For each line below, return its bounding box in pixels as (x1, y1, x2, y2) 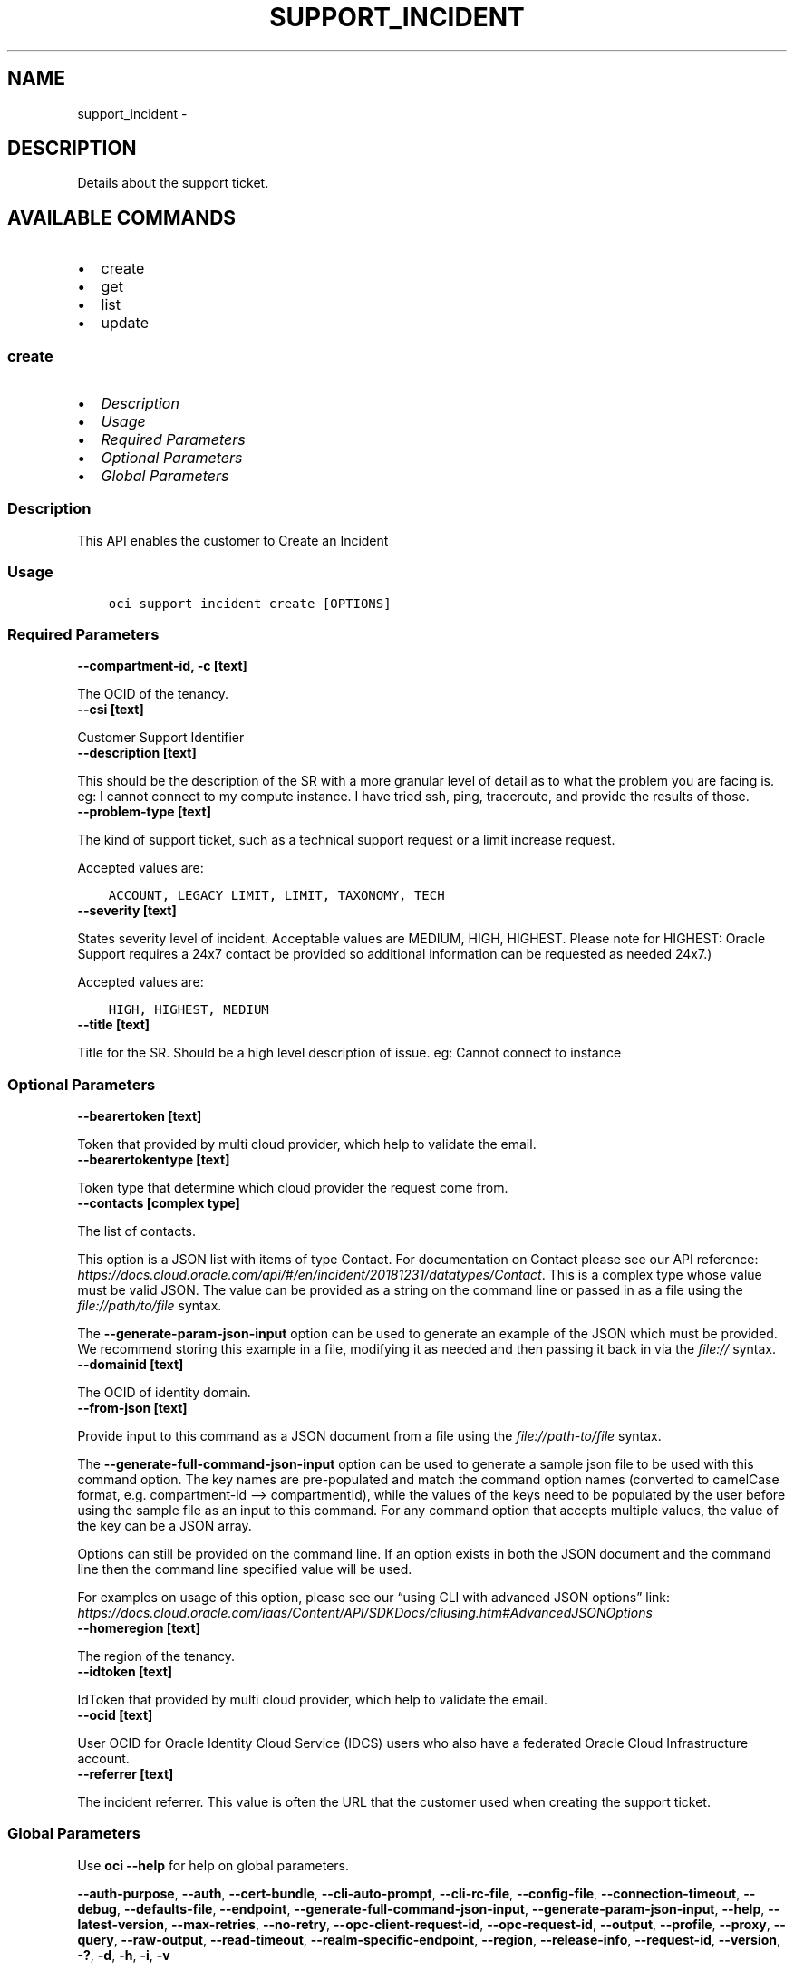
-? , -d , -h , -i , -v (77, 1946, 170, 1963)
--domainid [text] (77, 1357, 184, 1373)
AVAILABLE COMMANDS (7, 206, 237, 229)
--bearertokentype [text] (77, 1152, 230, 1168)
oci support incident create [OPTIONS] (108, 595, 392, 611)
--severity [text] (77, 903, 177, 919)
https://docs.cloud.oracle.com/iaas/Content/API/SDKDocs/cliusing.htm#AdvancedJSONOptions (77, 1605, 653, 1621)
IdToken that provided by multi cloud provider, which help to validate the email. (77, 1692, 548, 1708)
